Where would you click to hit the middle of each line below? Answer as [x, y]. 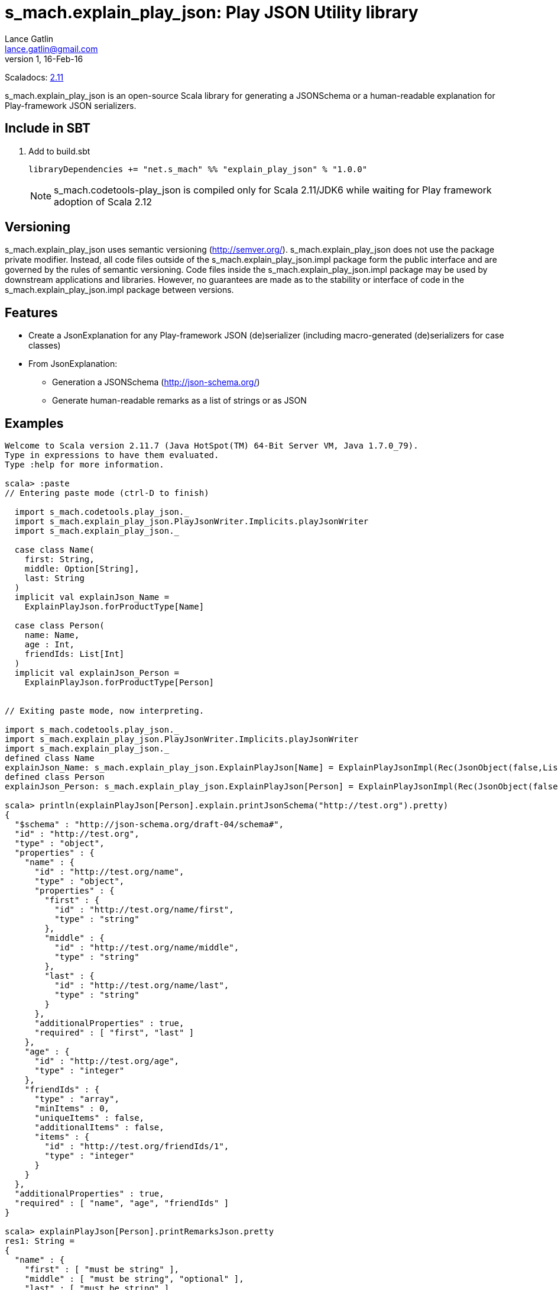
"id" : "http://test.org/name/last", [142, 986]
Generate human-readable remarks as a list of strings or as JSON [179, 401]
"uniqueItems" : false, [90, 1118]
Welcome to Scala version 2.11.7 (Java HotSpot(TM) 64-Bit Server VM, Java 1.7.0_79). [212, 446]
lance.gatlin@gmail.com [51, 49]
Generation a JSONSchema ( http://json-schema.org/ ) [156, 382]
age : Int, [50, 645]
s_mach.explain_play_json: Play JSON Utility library [212, 12]
